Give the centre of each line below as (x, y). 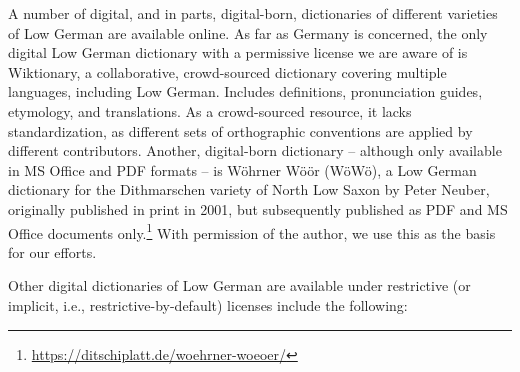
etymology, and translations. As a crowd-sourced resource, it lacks (210, 110)
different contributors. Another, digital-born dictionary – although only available (255, 150)
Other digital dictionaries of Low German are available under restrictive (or (239, 285)
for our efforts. (52, 251)
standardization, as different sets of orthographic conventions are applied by (240, 130)
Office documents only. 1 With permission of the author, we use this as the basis (252, 231)
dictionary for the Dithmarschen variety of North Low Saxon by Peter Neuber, (249, 189)
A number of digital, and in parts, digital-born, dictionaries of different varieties (253, 13)
